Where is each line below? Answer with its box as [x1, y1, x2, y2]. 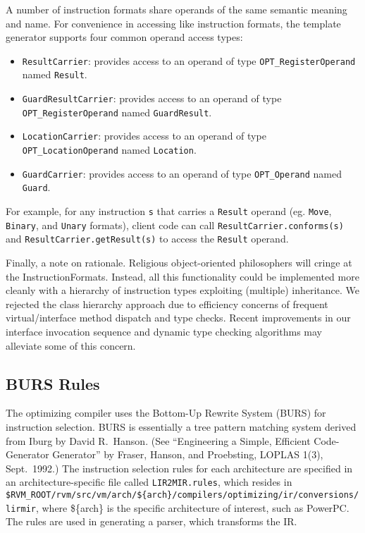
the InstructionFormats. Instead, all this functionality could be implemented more [6, 269, 359, 283]
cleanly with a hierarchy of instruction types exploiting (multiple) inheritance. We [6, 283, 360, 298]
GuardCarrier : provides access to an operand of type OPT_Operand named [22, 166, 342, 180]
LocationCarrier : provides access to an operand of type [22, 128, 266, 143]
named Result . [22, 67, 87, 82]
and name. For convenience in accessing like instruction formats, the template [6, 16, 341, 30]
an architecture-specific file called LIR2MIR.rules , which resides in [6, 474, 292, 489]
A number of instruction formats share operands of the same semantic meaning [6, 2, 347, 16]
